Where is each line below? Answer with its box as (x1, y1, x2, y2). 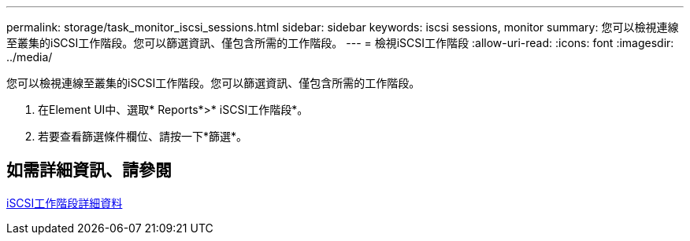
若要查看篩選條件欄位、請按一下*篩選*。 (38, 130, 248, 143)
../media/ (6, 50, 53, 64)
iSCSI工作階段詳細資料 (6, 195, 123, 210)
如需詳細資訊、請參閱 (6, 160, 172, 181)
